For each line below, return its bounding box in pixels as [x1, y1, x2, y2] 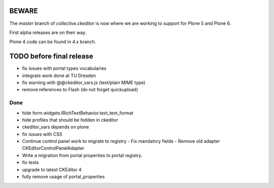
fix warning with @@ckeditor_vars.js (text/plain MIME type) [22, 79, 146, 86]
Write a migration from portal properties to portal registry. [22, 152, 143, 158]
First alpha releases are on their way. [9, 29, 86, 35]
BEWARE [9, 7, 38, 15]
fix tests [22, 160, 39, 166]
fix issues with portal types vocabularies [22, 65, 107, 71]
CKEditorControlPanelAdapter [22, 145, 85, 152]
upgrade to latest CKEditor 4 [22, 166, 82, 172]
